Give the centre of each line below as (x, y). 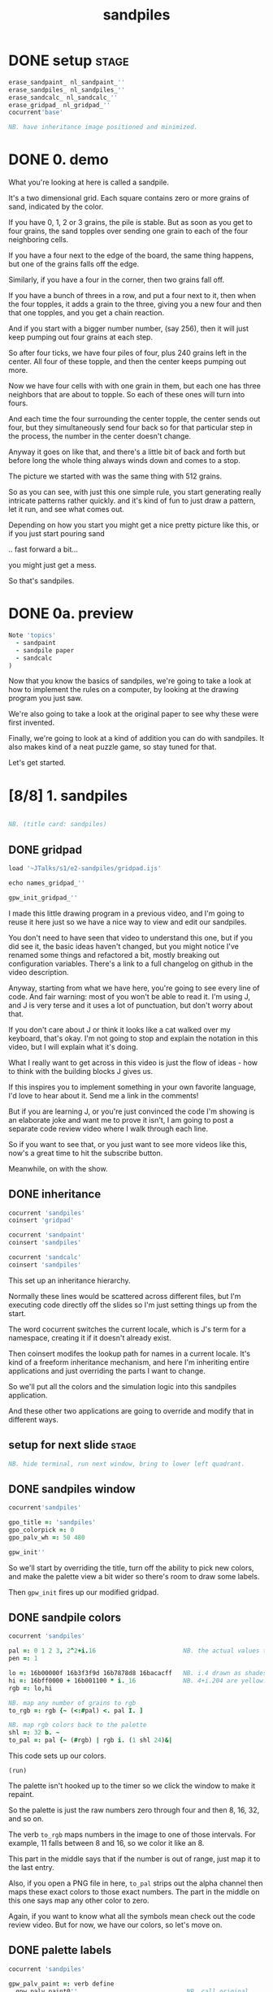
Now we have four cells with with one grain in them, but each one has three (135, 386)
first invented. (32, 723)
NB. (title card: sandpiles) (58, 825)
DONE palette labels (60, 1950)
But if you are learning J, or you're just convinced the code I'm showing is (132, 1111)
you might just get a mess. (53, 565)
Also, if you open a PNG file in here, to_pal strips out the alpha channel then (136, 1883)
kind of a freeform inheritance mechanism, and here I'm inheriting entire (129, 1362)
